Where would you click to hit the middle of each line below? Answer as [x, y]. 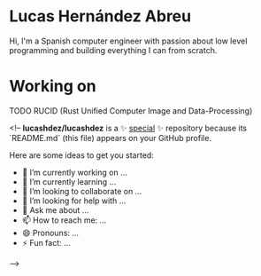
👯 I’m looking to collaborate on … [82, 191]
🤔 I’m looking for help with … [74, 201]
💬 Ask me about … [55, 209]
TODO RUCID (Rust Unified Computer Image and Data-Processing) [131, 110]
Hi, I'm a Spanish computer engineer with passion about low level [128, 41]
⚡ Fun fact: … [46, 242]
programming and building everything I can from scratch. [113, 50]
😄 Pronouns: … [50, 233]
